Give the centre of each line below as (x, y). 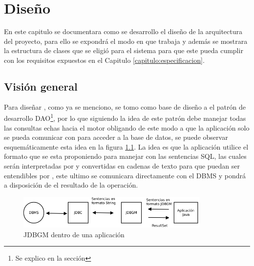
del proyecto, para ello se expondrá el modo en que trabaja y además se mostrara (126, 41)
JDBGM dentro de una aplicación (74, 234)
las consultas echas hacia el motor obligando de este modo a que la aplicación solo (127, 127)
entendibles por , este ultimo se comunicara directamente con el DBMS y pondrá (125, 175)
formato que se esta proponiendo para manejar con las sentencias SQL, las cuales (125, 156)
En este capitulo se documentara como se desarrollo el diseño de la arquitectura (123, 31)
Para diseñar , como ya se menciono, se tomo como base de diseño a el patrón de (125, 106)
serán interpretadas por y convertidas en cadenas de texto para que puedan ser (122, 165)
